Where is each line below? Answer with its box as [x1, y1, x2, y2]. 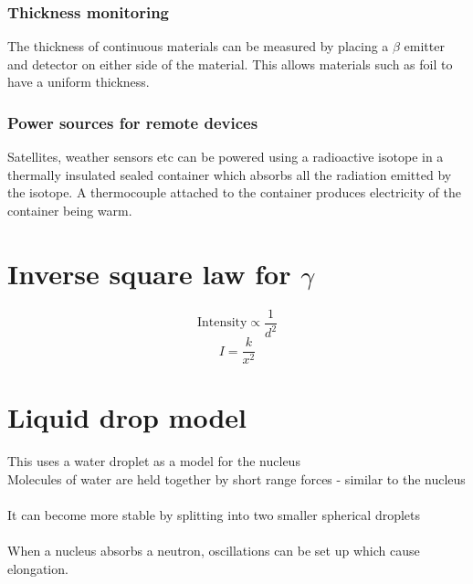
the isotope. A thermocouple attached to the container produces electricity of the [7, 183, 461, 202]
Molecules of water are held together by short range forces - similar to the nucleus [7, 469, 466, 488]
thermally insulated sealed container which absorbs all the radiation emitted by [7, 165, 452, 184]
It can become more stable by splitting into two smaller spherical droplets [7, 505, 421, 525]
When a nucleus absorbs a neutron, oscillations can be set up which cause [7, 541, 420, 560]
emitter [404, 37, 445, 56]
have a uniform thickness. [7, 72, 150, 91]
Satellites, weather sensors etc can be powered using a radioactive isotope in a [7, 147, 444, 166]
